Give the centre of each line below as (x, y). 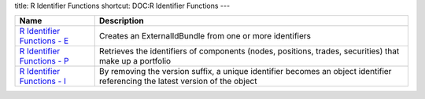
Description (122, 21)
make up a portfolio (135, 61)
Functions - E (44, 41)
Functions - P (44, 61)
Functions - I (42, 81)
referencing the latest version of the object (178, 81)
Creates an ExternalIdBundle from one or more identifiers (205, 36)
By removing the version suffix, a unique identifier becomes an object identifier (245, 71)
